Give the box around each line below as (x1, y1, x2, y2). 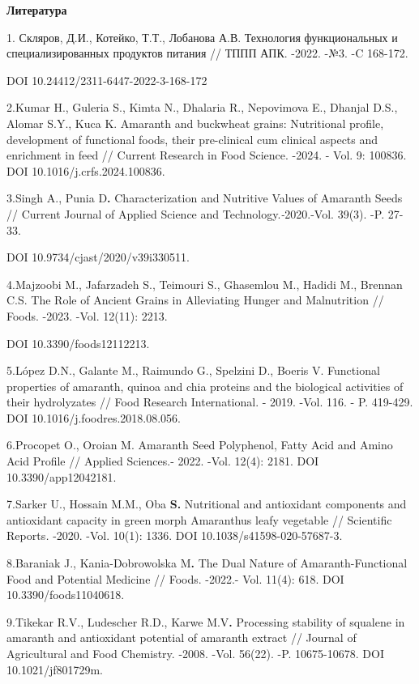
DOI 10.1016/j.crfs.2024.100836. (6, 162, 165, 179)
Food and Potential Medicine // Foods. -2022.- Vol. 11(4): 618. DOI (6, 570, 344, 587)
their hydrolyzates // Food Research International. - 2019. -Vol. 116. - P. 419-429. (6, 393, 413, 410)
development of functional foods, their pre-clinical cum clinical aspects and (6, 130, 378, 147)
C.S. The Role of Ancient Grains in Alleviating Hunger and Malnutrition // (6, 291, 384, 308)
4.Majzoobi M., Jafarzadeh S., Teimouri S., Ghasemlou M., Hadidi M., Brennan (6, 275, 403, 292)
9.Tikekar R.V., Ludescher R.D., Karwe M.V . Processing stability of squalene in (6, 613, 405, 630)
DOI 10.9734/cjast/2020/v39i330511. (6, 249, 190, 266)
